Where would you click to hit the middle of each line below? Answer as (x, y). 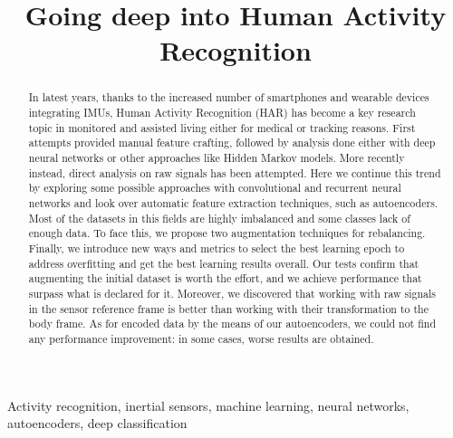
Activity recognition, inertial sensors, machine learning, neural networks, (208, 405)
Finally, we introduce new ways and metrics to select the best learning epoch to (217, 248)
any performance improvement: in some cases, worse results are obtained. (201, 338)
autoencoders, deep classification (97, 423)
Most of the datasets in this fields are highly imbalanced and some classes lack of (219, 218)
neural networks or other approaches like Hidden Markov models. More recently (217, 157)
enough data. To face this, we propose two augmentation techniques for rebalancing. (227, 233)
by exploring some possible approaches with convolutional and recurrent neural (215, 188)
